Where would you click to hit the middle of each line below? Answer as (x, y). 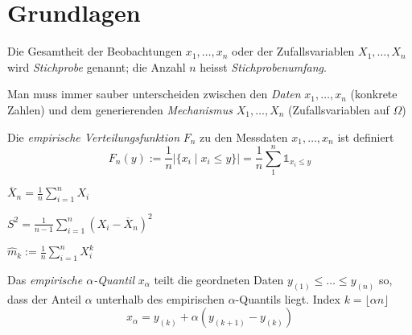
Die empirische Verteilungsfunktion (94, 136)
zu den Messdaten (244, 136)
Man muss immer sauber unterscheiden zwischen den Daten (154, 94)
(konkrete (374, 94)
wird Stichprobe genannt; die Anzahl (97, 66)
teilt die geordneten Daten (219, 280)
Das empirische (45, 280)
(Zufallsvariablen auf (339, 109)
